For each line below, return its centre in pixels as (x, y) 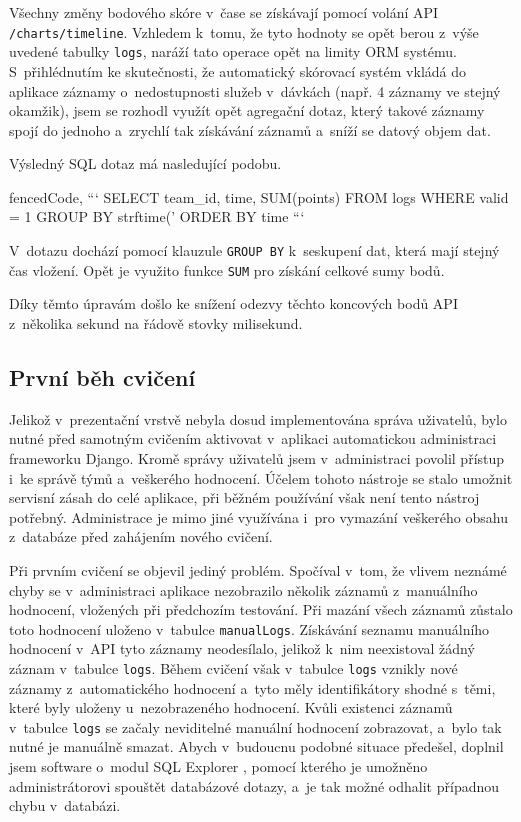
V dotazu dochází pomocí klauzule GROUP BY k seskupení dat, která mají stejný (254, 250)
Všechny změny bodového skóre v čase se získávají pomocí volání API (224, 12)
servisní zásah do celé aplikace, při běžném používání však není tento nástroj (244, 497)
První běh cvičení (102, 376)
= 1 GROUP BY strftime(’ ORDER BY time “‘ (157, 216)
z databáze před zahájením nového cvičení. (141, 536)
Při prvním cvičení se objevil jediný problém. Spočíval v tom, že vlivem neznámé (258, 569)
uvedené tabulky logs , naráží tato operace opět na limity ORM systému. (233, 51)
